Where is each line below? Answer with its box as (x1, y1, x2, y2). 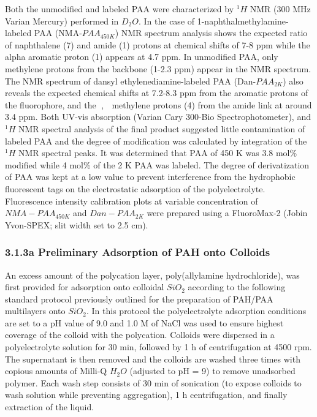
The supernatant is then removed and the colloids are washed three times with (5, 352, 300, 365)
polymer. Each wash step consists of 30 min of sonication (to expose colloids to (5, 376, 302, 389)
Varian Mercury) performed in (5, 14, 119, 27)
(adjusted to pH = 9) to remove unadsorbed (129, 364, 296, 377)
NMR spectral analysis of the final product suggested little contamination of (18, 122, 305, 135)
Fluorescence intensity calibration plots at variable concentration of (5, 194, 258, 207)
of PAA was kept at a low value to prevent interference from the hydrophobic (5, 170, 296, 183)
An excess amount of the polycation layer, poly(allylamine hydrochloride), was (5, 268, 300, 281)
